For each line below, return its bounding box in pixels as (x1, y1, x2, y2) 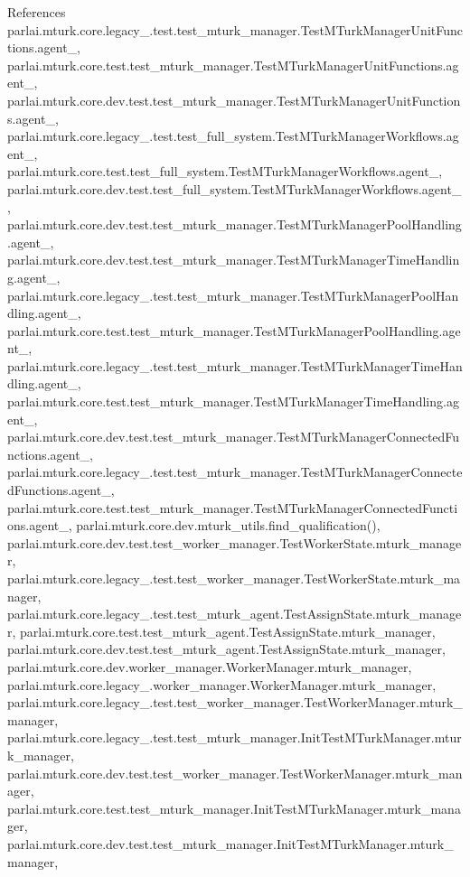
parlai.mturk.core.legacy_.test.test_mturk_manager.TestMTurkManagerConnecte (7, 462, 463, 481)
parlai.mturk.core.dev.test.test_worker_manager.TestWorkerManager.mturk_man (7, 763, 463, 782)
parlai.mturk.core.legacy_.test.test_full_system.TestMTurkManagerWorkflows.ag (7, 126, 459, 145)
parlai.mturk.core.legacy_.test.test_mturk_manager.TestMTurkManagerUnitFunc (7, 20, 463, 39)
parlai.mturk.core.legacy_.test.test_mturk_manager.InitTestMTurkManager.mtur (7, 728, 462, 747)
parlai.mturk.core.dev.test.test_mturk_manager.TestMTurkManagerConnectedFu (7, 427, 460, 446)
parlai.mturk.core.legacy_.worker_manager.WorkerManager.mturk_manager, (7, 675, 437, 694)
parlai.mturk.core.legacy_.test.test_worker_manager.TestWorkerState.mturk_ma (7, 569, 461, 587)
